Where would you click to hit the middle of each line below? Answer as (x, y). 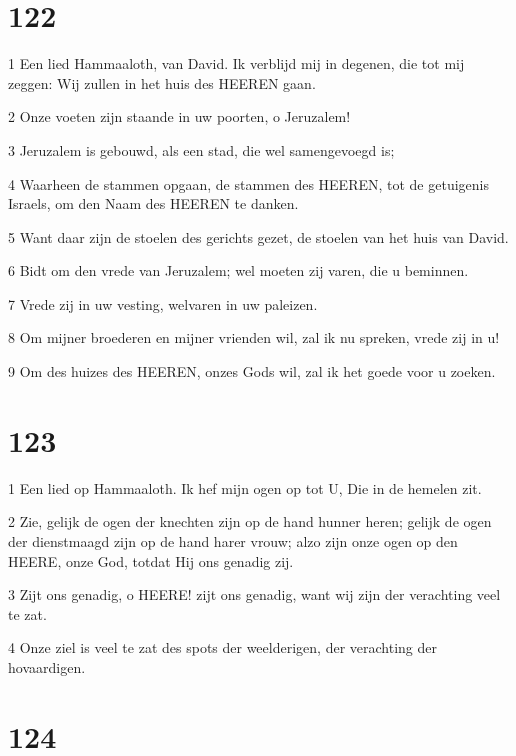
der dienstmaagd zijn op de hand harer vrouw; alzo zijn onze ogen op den (233, 540)
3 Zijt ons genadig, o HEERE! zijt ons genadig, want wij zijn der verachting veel (254, 594)
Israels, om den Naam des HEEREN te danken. (153, 203)
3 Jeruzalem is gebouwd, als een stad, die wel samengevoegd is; (201, 149)
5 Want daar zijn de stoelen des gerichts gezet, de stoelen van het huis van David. (258, 236)
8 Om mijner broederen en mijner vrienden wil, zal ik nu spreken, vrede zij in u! (254, 337)
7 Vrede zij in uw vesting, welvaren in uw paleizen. (163, 303)
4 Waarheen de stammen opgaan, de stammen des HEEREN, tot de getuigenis (248, 183)
